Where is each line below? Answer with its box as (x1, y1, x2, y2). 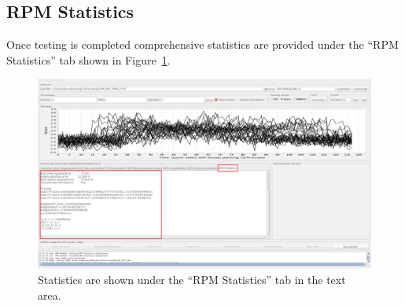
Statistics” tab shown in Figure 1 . (6, 51, 171, 68)
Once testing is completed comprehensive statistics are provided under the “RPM (6, 36, 399, 53)
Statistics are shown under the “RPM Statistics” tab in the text (38, 271, 346, 287)
